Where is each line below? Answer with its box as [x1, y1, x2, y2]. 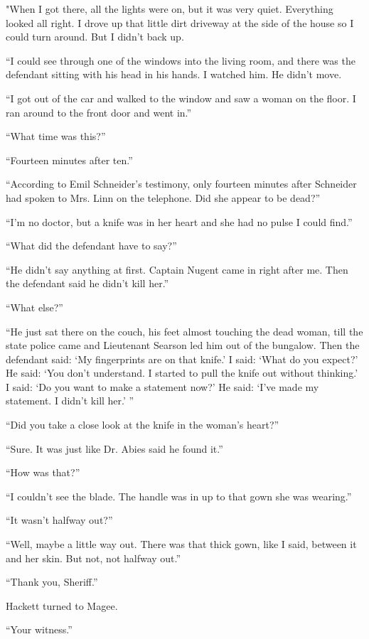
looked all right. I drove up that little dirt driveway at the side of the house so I [6, 15, 354, 30]
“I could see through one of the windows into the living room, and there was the [6, 53, 355, 68]
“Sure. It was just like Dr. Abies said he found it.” [6, 441, 223, 456]
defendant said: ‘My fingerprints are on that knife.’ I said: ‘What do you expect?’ [6, 351, 358, 366]
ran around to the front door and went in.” [6, 104, 192, 119]
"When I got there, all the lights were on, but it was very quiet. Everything [6, 1, 333, 16]
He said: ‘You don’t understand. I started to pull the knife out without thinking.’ [6, 365, 358, 380]
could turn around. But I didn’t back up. [6, 29, 184, 44]
